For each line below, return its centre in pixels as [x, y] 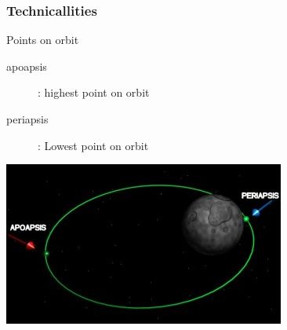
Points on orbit [43, 40]
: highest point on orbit [94, 92]
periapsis [27, 119]
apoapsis [27, 66]
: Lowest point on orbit [93, 145]
